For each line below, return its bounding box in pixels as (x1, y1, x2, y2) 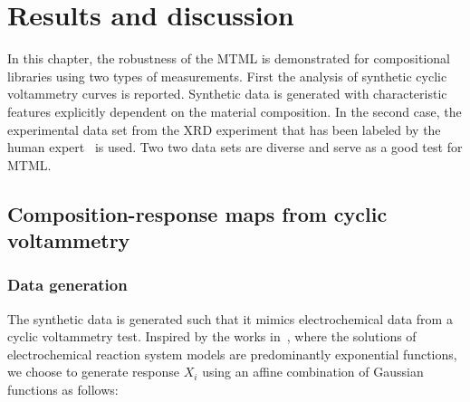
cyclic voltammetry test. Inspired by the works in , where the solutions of (7, 327, 417, 346)
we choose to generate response (7, 362, 180, 381)
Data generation (7, 273, 128, 296)
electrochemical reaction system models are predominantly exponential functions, (7, 344, 457, 363)
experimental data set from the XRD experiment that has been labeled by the (7, 120, 441, 139)
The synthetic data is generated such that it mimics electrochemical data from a (7, 309, 453, 328)
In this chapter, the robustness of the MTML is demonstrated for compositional (7, 49, 450, 68)
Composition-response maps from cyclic (7, 199, 388, 227)
